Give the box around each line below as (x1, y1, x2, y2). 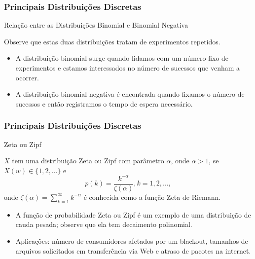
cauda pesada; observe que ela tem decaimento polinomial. (15, 219, 192, 229)
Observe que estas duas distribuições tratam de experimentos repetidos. (4, 36, 220, 46)
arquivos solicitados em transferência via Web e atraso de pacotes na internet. (15, 245, 251, 256)
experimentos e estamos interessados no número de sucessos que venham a (15, 63, 240, 73)
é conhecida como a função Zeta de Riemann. (83, 191, 221, 202)
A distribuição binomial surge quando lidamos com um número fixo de (15, 53, 229, 63)
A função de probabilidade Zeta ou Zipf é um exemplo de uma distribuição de (15, 209, 251, 220)
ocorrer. (15, 72, 39, 82)
